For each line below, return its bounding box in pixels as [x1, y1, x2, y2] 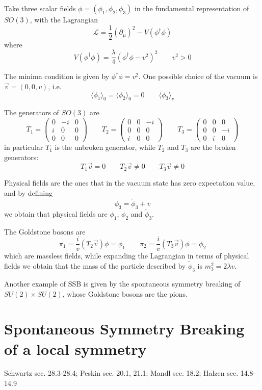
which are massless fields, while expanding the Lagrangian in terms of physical [4, 250, 249, 261]
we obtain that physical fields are [4, 208, 108, 219]
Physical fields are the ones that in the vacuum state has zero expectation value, [4, 177, 255, 188]
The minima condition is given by [4, 71, 110, 82]
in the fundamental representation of [135, 3, 249, 13]
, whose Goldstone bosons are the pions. [62, 288, 188, 299]
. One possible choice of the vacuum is [138, 71, 258, 82]
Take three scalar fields [4, 3, 76, 13]
